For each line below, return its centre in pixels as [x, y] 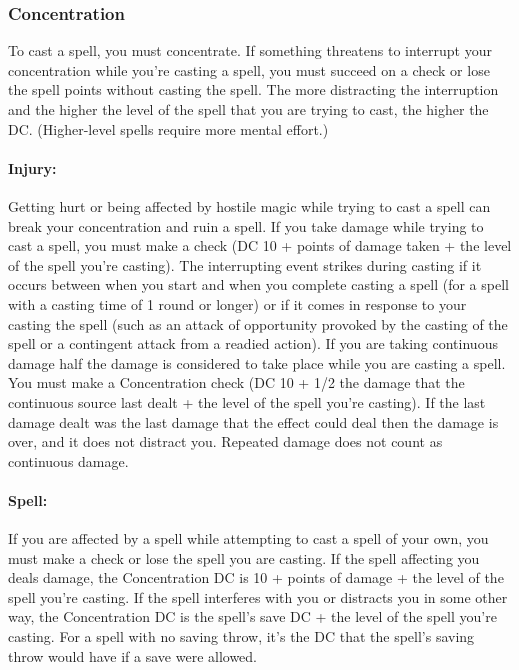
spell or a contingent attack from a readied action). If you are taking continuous [253, 343]
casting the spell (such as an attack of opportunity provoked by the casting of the [258, 323]
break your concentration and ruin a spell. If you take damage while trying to [246, 225]
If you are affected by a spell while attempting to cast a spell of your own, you [248, 538]
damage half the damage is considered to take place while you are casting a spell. [257, 362]
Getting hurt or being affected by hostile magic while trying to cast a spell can [249, 205]
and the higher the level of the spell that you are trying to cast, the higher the [248, 109]
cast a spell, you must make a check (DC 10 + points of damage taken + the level [260, 245]
